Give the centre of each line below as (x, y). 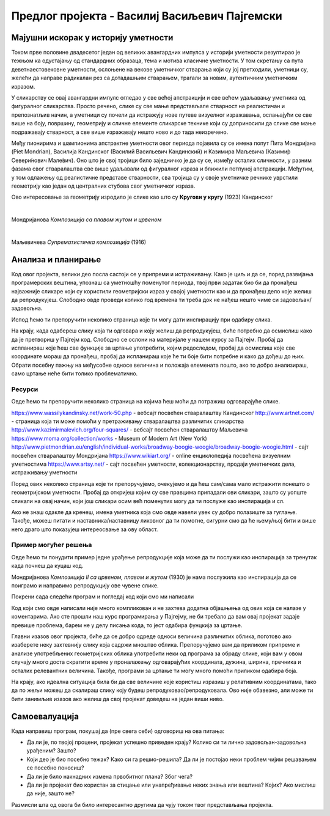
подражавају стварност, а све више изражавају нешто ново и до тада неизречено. (120, 132)
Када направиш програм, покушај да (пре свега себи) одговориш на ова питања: (118, 731)
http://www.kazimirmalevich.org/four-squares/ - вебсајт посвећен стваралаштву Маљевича (130, 430)
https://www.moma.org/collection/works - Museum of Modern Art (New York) (109, 438)
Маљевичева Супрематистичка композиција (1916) (79, 242)
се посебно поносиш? (55, 768)
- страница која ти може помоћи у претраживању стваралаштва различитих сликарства (128, 421)
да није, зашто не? (50, 793)
